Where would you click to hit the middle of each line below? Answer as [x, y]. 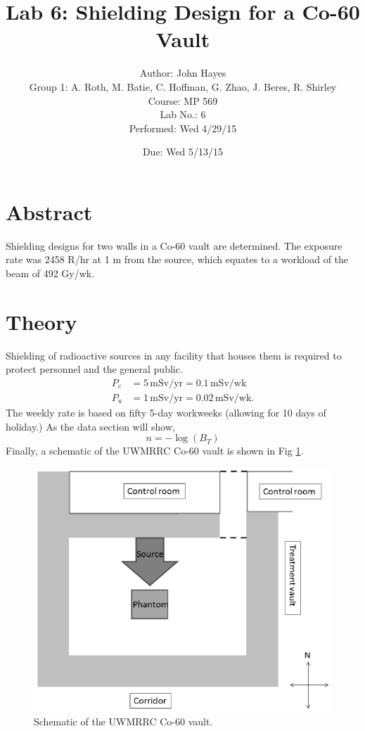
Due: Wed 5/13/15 [183, 152]
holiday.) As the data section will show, [90, 426]
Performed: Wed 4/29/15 [183, 128]
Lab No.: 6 [183, 114]
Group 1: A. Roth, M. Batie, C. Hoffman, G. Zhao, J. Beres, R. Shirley [183, 86]
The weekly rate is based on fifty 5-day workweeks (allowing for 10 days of [166, 412]
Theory [41, 321]
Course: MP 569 [183, 100]
